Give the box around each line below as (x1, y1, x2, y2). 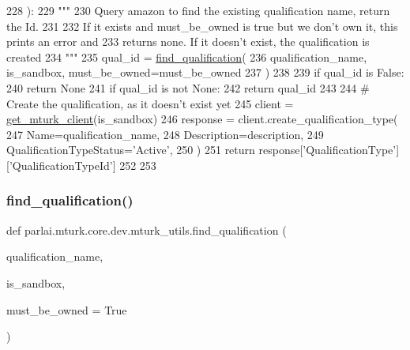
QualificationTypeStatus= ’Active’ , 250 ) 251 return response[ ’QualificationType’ (6, 141, 397, 158)
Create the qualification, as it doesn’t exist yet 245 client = (6, 95, 294, 111)
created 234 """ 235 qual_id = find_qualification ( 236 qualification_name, (6, 48, 367, 65)
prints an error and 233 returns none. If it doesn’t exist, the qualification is (6, 33, 370, 50)
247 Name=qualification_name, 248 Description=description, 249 (6, 126, 324, 142)
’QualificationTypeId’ (9, 156, 113, 173)
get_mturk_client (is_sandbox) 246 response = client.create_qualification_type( (6, 111, 398, 127)
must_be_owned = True (6, 301, 127, 318)
